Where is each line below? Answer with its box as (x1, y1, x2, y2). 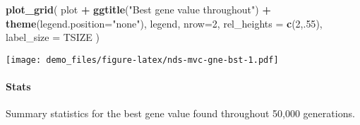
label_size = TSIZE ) (6, 30, 100, 44)
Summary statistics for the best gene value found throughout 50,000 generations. (6, 106, 355, 121)
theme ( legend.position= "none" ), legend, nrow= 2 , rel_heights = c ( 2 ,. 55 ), (6, 16, 323, 30)
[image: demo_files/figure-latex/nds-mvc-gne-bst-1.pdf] (6, 54, 279, 65)
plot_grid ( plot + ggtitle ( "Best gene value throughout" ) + (6, 2, 271, 16)
